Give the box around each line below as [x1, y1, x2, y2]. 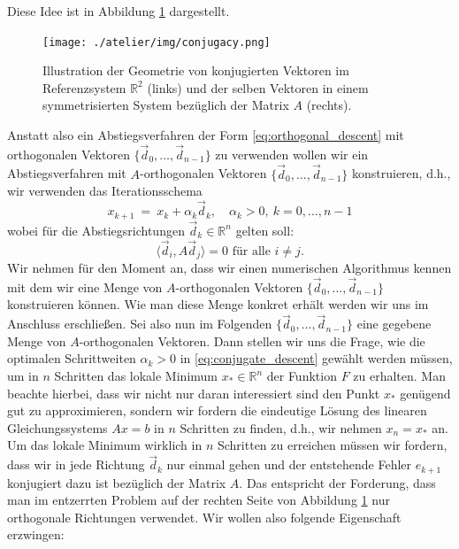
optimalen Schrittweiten [7, 349, 136, 367]
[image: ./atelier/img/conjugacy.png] [42, 35, 271, 49]
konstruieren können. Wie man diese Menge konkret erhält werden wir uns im [7, 295, 429, 313]
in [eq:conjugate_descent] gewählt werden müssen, [180, 349, 453, 367]
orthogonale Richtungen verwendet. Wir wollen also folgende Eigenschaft [7, 507, 402, 526]
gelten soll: [235, 220, 295, 239]
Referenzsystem [42, 78, 126, 97]
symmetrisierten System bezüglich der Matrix [42, 96, 289, 114]
